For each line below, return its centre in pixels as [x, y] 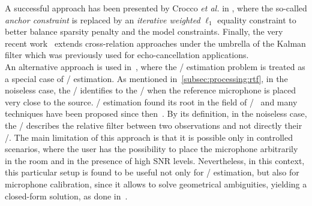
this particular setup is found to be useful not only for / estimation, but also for [152, 172]
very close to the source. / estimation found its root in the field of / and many [151, 102]
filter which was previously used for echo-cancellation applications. [127, 55]
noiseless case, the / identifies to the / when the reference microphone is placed [151, 90]
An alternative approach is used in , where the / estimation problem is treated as [155, 66]
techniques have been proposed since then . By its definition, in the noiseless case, [156, 113]
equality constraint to [257, 19]
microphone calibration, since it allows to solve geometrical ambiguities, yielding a [156, 184]
